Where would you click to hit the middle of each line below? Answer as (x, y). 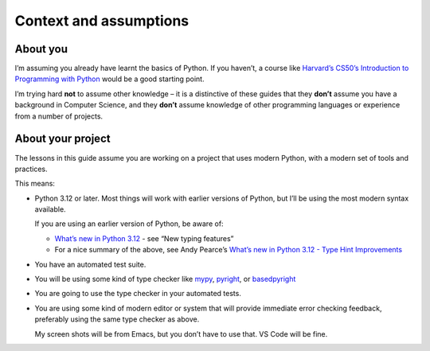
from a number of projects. (59, 116)
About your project (63, 139)
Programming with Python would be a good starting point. (109, 79)
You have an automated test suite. (90, 264)
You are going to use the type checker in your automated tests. (138, 294)
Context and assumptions (102, 21)
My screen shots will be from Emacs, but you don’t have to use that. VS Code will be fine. (181, 333)
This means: (35, 184)
